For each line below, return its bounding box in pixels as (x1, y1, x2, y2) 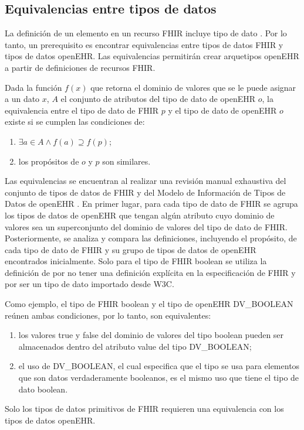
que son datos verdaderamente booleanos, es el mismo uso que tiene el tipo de (18, 371, 299, 384)
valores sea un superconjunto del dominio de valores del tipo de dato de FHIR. (5, 220, 288, 233)
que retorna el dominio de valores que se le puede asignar (90, 81, 296, 93)
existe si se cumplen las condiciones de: (5, 115, 145, 128)
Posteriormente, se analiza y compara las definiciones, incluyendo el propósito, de (5, 232, 297, 244)
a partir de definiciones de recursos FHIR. (5, 61, 156, 73)
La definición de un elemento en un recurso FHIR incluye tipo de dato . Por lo (5, 27, 287, 39)
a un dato (5, 93, 40, 105)
